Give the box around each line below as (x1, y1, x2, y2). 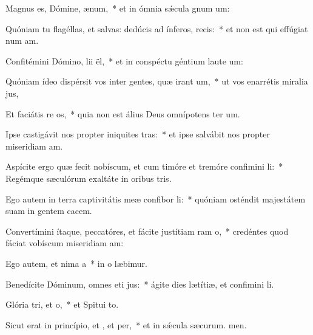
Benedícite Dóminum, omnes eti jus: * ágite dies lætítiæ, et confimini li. (5, 277, 274, 290)
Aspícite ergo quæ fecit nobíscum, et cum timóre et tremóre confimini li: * (5, 160, 283, 173)
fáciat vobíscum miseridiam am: (5, 237, 124, 249)
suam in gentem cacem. (5, 204, 92, 217)
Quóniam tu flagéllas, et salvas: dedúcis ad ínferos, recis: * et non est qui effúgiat (5, 22, 308, 35)
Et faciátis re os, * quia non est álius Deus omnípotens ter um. (5, 107, 240, 120)
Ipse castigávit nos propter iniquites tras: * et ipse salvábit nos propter (5, 128, 270, 140)
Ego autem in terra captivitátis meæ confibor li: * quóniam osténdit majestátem (5, 192, 306, 205)
